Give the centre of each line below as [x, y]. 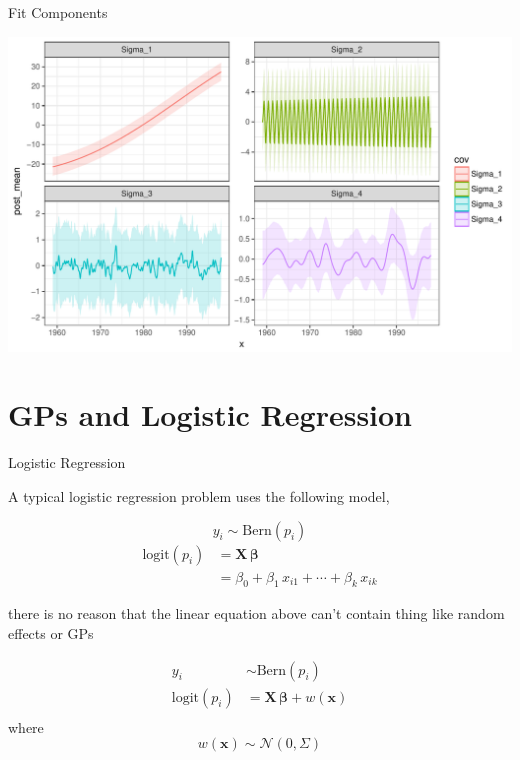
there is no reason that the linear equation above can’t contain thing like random [256, 613]
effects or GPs [51, 632]
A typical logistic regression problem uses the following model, [199, 495]
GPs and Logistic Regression [210, 414]
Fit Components [58, 12]
